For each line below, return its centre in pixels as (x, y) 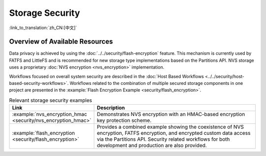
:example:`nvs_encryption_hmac (50, 115)
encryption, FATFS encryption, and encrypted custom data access (174, 133)
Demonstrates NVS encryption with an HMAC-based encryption (171, 115)
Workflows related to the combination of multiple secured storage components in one (156, 83)
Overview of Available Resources (61, 42)
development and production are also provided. (152, 146)
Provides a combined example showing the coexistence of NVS (170, 127)
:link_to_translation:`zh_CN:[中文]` (43, 28)
